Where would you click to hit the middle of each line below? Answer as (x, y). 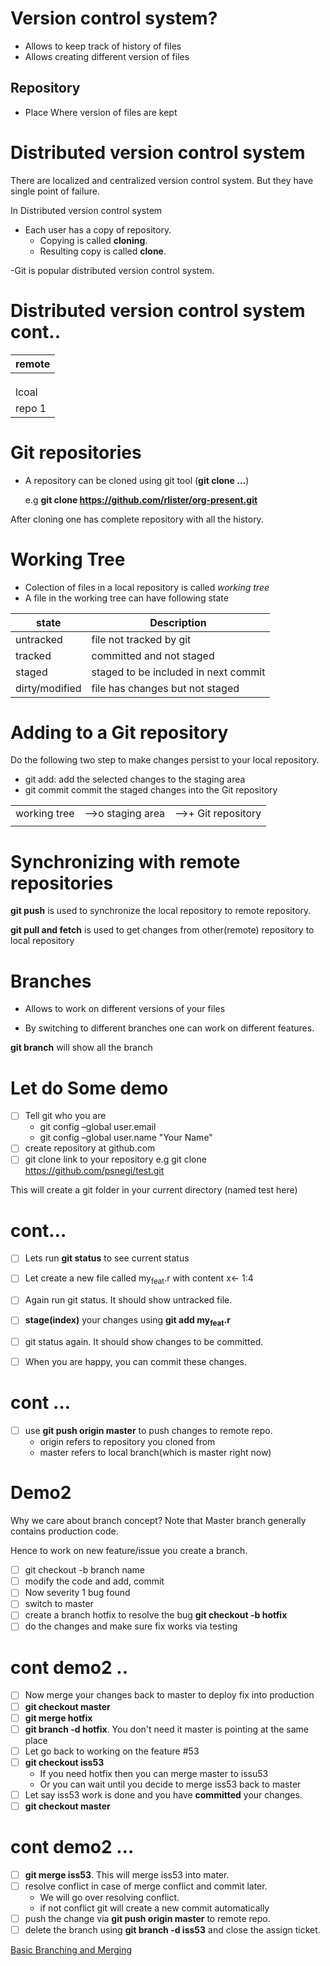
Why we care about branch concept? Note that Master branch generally (158, 1521)
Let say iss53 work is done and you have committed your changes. (163, 1794)
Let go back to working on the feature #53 (112, 1751)
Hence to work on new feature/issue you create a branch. (129, 1551)
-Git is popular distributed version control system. (112, 270)
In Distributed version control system (86, 210)
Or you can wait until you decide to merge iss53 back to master (170, 1784)
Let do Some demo (89, 1088)
